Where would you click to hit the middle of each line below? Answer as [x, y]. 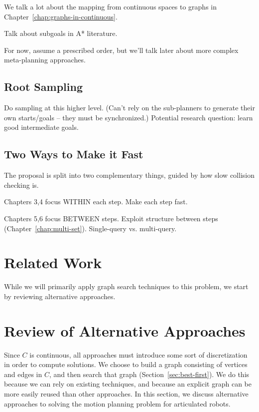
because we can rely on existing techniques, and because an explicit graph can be [128, 384]
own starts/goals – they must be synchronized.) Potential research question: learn [129, 117]
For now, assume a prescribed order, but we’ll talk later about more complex [121, 50]
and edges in [23, 374]
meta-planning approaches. [45, 60]
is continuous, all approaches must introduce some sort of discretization [138, 354]
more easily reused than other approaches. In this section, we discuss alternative [126, 393]
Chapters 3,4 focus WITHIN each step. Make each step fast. [96, 202]
